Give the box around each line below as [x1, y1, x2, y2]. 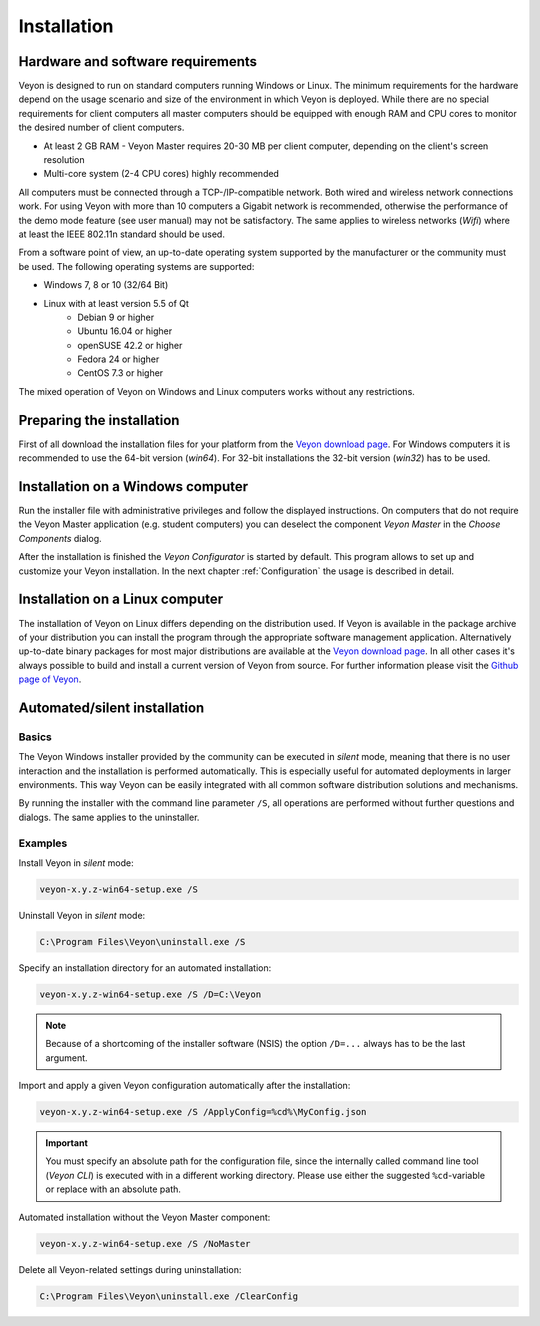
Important [45, 1137, 89, 1149]
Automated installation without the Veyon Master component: [18, 1211, 271, 1223]
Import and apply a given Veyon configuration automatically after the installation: [18, 1080, 351, 1092]
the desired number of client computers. [18, 121, 185, 134]
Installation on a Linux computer [18, 591, 224, 608]
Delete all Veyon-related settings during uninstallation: [18, 1263, 242, 1275]
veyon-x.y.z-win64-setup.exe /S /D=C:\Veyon [39, 988, 262, 1000]
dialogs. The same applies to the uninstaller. [18, 811, 200, 823]
